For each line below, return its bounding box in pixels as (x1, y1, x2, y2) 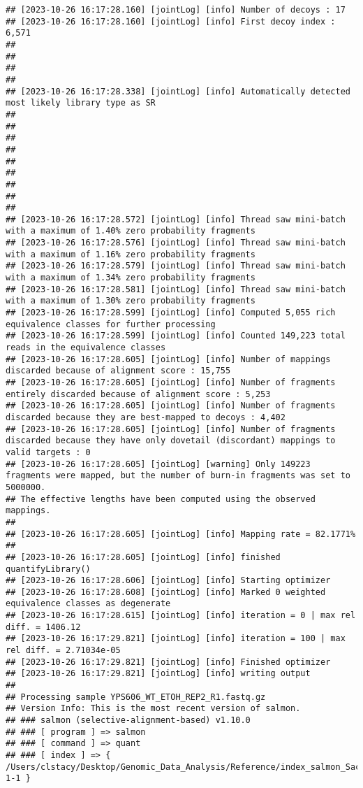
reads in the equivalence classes (6, 343, 166, 353)
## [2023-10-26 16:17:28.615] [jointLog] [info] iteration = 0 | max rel (6, 610, 356, 621)
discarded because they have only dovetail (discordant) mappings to (6, 436, 336, 446)
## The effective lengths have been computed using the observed (6, 494, 316, 504)
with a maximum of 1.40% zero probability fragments (6, 226, 255, 236)
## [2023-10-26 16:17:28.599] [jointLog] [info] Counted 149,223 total (6, 331, 346, 341)
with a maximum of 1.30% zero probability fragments (6, 296, 255, 306)
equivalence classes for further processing (6, 319, 216, 329)
